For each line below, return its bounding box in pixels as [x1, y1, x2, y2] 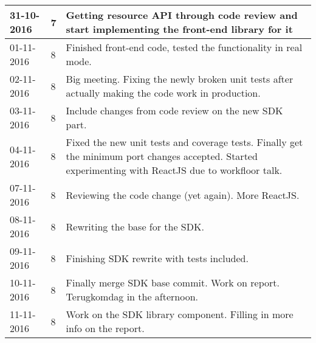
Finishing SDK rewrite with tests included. [66, 251, 249, 265]
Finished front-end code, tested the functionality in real [66, 40, 303, 54]
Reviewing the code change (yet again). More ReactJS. [66, 187, 300, 202]
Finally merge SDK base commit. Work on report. [66, 275, 280, 289]
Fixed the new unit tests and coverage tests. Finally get [66, 135, 303, 149]
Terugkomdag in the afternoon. [66, 289, 199, 303]
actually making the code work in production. [66, 86, 261, 100]
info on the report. [66, 321, 145, 335]
